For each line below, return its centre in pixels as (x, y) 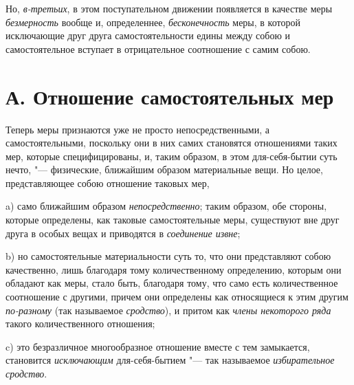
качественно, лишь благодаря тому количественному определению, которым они (174, 269)
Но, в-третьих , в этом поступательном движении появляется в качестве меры (169, 8)
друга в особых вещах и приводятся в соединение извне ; (123, 233)
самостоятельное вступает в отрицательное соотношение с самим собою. (158, 48)
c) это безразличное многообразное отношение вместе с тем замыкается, (158, 346)
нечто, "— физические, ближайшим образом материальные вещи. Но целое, (164, 169)
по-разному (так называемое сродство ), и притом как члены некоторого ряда (168, 310)
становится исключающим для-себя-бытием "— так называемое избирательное (170, 360)
